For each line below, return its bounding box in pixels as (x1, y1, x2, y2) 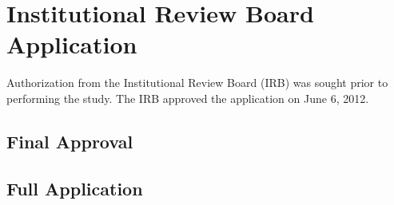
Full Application (6, 175, 143, 200)
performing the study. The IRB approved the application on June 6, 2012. (6, 89, 369, 106)
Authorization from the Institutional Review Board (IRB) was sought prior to (6, 74, 388, 91)
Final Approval (6, 128, 133, 153)
